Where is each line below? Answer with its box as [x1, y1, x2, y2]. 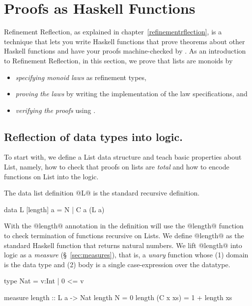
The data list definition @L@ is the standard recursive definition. [4, 188, 200, 198]
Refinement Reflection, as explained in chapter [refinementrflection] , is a [4, 27, 222, 37]
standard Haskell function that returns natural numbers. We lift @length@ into [4, 240, 242, 250]
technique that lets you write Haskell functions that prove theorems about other [4, 36, 245, 46]
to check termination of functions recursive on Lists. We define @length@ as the [4, 230, 244, 241]
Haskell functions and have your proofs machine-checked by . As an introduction [4, 46, 246, 56]
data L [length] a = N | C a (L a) [4, 204, 105, 214]
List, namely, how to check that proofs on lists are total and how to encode [4, 162, 229, 172]
